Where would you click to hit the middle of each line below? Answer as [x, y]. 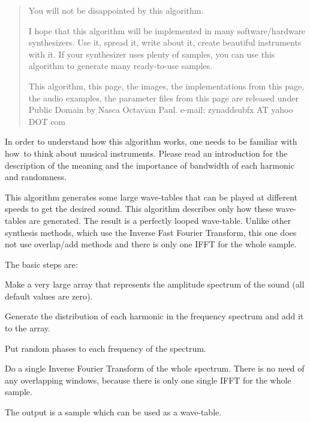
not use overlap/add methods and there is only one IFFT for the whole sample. [151, 244]
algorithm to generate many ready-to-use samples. [121, 66]
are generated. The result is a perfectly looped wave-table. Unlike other [160, 220]
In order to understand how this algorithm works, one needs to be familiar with [151, 141]
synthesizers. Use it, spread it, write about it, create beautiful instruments [165, 42]
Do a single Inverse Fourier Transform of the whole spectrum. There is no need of [155, 368]
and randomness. [36, 177]
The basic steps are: [41, 264]
